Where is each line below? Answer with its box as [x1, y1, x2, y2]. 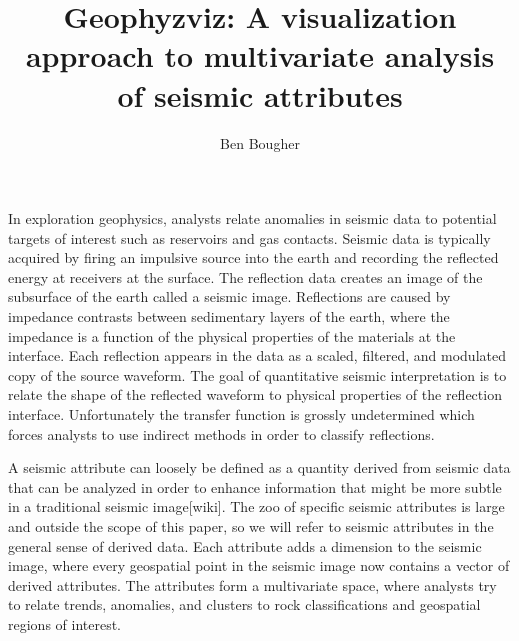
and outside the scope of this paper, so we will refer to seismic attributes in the [8, 516, 494, 536]
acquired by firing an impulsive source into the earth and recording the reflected [8, 247, 499, 268]
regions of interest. [8, 613, 122, 634]
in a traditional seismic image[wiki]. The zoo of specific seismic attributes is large [8, 496, 505, 517]
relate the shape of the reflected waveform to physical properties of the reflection [8, 384, 502, 405]
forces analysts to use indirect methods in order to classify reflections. [8, 423, 435, 444]
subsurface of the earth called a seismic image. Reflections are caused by [8, 286, 451, 307]
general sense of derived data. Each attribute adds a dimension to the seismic [8, 535, 482, 556]
